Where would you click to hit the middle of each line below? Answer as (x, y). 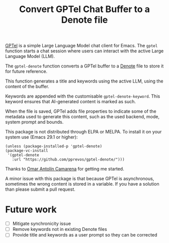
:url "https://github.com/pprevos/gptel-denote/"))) (68, 159)
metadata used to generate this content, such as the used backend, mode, (82, 117)
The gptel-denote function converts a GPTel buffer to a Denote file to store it (84, 66)
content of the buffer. (27, 87)
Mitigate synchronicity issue (42, 224)
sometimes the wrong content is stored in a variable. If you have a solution (82, 184)
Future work (31, 210)
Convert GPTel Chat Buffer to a (84, 9)
